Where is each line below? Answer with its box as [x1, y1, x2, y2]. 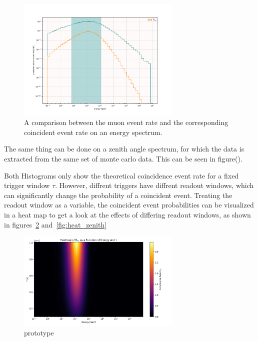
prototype [24, 327, 54, 337]
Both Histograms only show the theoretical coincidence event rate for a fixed [4, 170, 239, 180]
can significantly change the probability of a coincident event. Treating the [4, 189, 232, 200]
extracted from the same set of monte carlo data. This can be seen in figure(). [4, 153, 242, 163]
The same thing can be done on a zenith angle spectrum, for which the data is [4, 143, 244, 154]
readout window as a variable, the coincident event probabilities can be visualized [4, 199, 254, 210]
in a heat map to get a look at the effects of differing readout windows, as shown [4, 209, 251, 219]
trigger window [4, 180, 50, 190]
